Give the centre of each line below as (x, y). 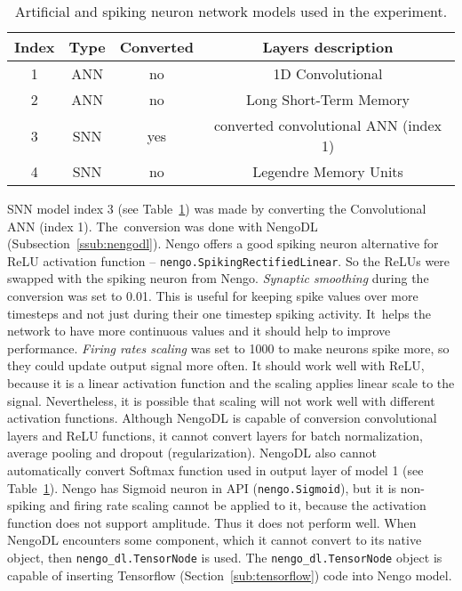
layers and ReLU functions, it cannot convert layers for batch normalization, (215, 435)
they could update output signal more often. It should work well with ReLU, (216, 365)
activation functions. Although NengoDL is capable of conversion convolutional (222, 418)
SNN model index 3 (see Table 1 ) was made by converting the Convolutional (217, 208)
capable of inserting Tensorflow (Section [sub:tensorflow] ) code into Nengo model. (230, 575)
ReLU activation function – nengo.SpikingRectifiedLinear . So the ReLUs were (229, 260)
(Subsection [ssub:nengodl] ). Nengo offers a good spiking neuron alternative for (223, 243)
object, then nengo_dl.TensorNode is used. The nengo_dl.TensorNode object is (225, 557)
